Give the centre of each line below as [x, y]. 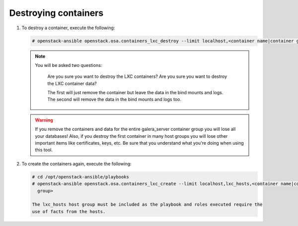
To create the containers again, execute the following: [76, 164]
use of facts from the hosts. [69, 211]
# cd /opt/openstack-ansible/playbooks [80, 177]
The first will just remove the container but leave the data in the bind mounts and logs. [135, 93]
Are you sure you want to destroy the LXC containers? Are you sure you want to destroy [137, 76]
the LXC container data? [72, 83]
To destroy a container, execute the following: [68, 28]
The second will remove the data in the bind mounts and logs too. [114, 100]
